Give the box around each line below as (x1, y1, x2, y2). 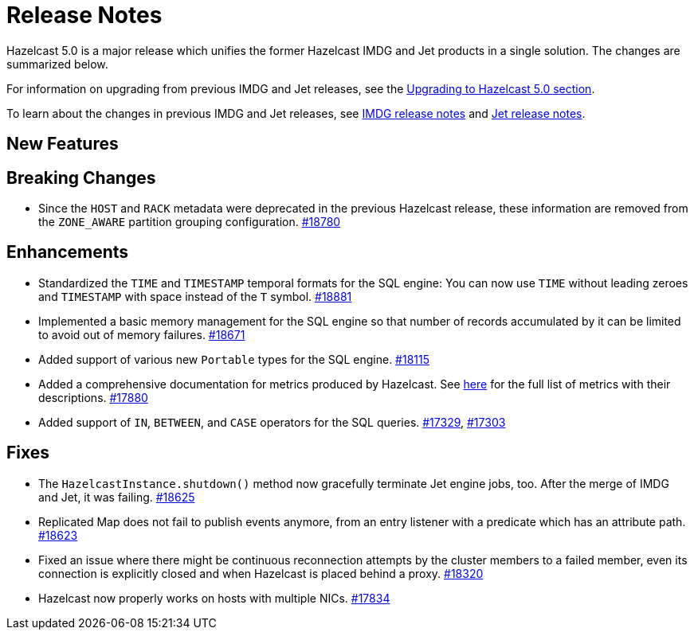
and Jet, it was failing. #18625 (38, 490, 195, 504)
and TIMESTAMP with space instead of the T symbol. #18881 (38, 289, 352, 303)
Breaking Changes (6, 167, 156, 188)
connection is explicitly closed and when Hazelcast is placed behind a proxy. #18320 (38, 566, 484, 580)
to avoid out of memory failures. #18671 (38, 327, 245, 341)
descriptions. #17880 (38, 390, 148, 404)
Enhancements (6, 242, 129, 263)
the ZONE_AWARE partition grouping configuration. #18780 (38, 215, 341, 229)
